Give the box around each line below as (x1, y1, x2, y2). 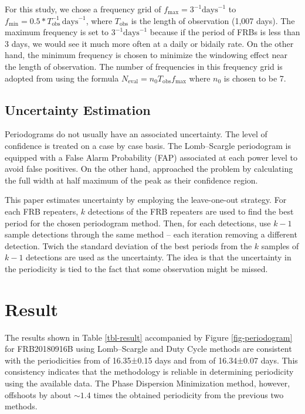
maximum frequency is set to (5, 26, 109, 38)
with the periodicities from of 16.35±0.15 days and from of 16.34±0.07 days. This (5, 354, 298, 366)
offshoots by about (5, 388, 72, 401)
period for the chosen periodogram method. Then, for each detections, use (5, 216, 271, 229)
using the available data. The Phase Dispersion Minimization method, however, (5, 376, 290, 389)
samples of (261, 239, 299, 252)
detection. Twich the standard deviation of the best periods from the (5, 239, 252, 252)
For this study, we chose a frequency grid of (5, 3, 161, 15)
